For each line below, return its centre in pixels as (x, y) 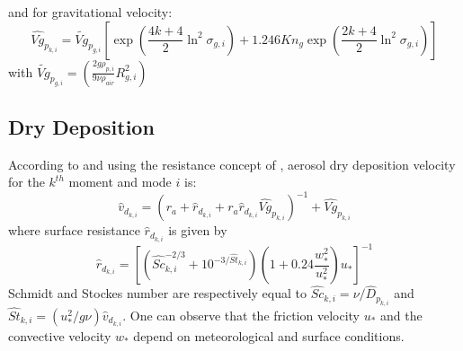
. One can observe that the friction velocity (241, 315)
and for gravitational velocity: (90, 12)
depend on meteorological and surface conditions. (269, 336)
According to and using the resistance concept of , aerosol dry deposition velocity (232, 164)
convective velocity (60, 336)
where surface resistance (74, 230)
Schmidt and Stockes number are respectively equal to (157, 293)
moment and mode (120, 182)
